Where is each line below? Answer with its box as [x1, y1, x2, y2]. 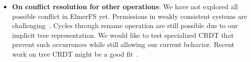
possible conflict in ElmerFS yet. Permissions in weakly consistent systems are [12, 11, 247, 21]
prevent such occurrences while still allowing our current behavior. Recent [12, 39, 234, 49]
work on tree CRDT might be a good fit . [12, 48, 139, 59]
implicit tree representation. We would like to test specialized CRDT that [12, 30, 234, 40]
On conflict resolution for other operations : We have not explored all [12, 1, 238, 11]
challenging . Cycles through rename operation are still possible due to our [12, 20, 238, 31]
